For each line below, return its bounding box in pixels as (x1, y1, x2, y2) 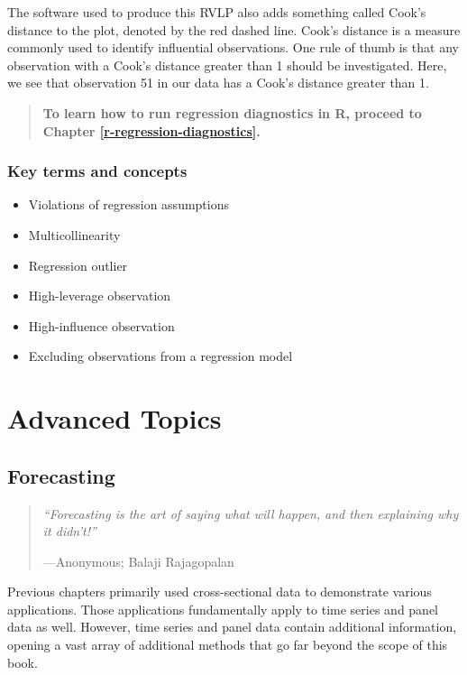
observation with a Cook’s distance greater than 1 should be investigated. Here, (7, 55, 447, 74)
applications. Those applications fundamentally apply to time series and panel (7, 599, 439, 618)
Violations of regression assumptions (28, 195, 230, 214)
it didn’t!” (42, 522, 96, 541)
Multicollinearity (28, 225, 121, 244)
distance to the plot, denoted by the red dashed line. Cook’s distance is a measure (7, 20, 461, 39)
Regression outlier (28, 255, 128, 274)
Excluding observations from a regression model (28, 347, 293, 365)
